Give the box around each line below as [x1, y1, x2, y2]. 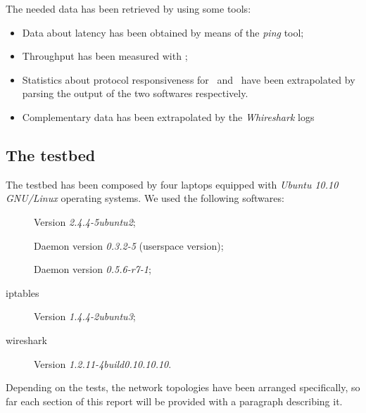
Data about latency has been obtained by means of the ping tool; [22, 25, 304, 39]
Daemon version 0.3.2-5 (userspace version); [34, 238, 224, 253]
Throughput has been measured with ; [22, 49, 188, 63]
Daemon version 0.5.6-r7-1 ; [34, 262, 151, 277]
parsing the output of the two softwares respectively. [22, 86, 248, 101]
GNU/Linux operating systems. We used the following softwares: [6, 191, 284, 205]
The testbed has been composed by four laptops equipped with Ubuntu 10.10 [6, 177, 339, 191]
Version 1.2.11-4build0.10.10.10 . [34, 356, 172, 371]
